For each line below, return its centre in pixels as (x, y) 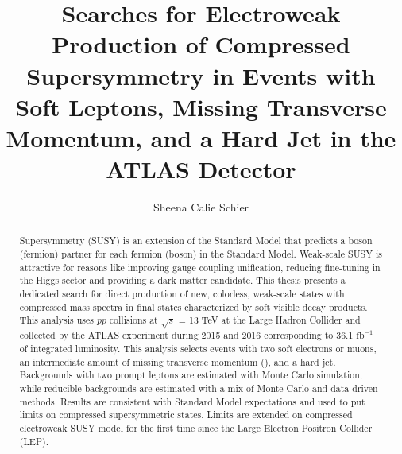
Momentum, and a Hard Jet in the (201, 137)
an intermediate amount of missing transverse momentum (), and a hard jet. (178, 361)
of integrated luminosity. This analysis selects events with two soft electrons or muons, (198, 348)
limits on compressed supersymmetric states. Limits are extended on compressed (186, 415)
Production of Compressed (201, 44)
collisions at (133, 320)
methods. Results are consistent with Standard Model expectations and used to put (192, 401)
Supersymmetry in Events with (201, 75)
